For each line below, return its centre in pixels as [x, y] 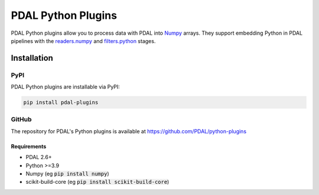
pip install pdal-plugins [61, 103]
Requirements [29, 146]
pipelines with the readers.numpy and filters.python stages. [83, 41]
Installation [32, 58]
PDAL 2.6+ [39, 157]
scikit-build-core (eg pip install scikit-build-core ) [97, 182]
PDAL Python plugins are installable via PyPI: [66, 87]
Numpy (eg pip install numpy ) [67, 173]
